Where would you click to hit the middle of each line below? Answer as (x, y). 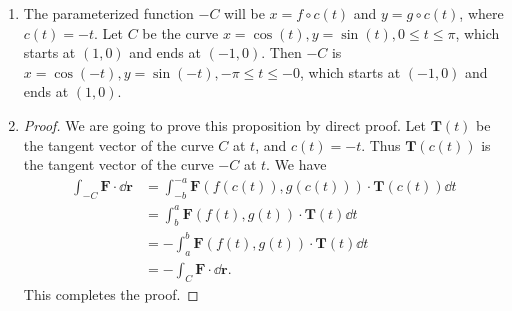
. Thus (381, 144)
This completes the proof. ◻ (111, 293)
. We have (296, 164)
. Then (281, 52)
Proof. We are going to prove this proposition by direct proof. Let (225, 124)
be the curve (180, 32)
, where (481, 13)
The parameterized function (108, 13)
